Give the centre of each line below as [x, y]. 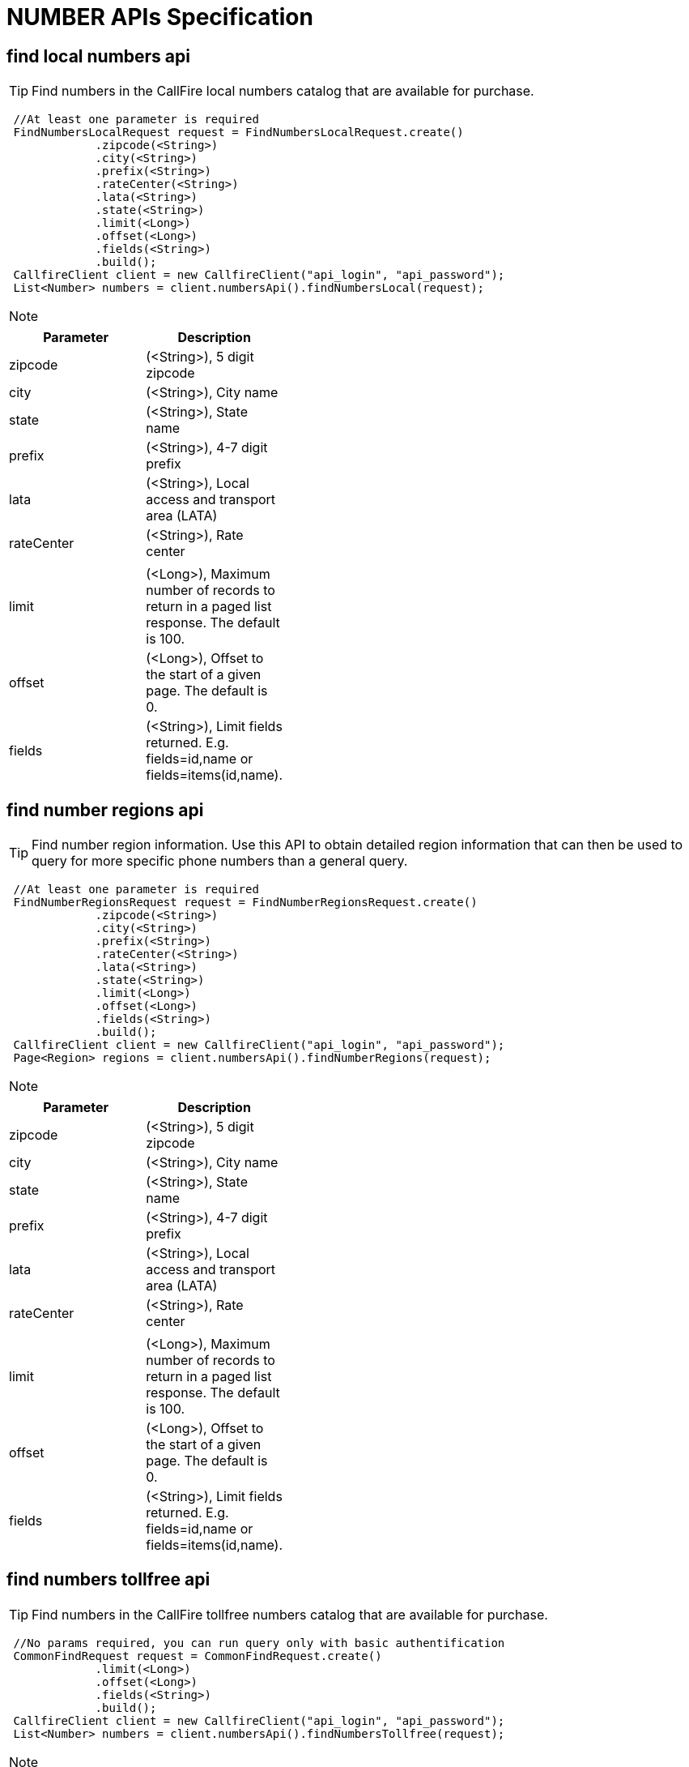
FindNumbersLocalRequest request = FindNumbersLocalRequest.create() [238, 133]
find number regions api [105, 810]
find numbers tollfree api [108, 1580]
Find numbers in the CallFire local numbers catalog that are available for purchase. [283, 91]
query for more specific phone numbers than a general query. [220, 861]
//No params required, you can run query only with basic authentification [259, 1643]
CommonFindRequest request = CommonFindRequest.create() [198, 1656]
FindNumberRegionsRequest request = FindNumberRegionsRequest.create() [245, 903]
